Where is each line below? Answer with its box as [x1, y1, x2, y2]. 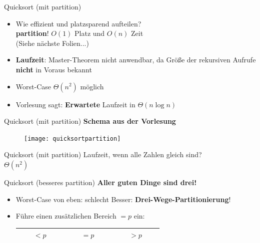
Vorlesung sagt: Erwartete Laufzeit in [15, 99, 135, 109]
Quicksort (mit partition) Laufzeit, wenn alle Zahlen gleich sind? [4, 149, 202, 160]
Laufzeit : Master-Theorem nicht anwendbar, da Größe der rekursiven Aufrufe [15, 54, 256, 65]
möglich [80, 81, 104, 91]
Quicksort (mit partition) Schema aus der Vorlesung [4, 116, 176, 126]
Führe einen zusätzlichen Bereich [15, 211, 116, 221]
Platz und [74, 28, 105, 38]
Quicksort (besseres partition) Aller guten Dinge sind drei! [4, 177, 197, 187]
